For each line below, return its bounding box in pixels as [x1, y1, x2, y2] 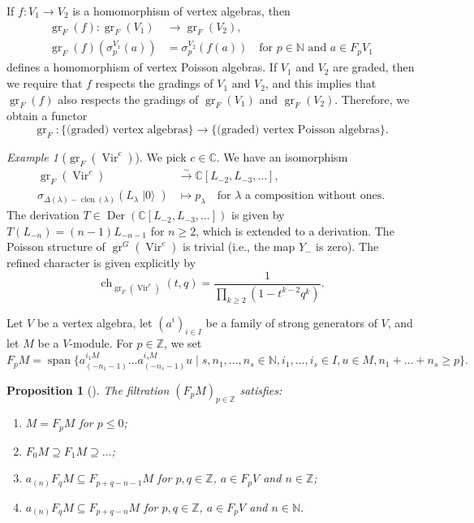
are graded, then [333, 58, 415, 76]
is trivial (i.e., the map [183, 238, 295, 255]
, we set [163, 335, 202, 352]
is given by [231, 206, 285, 223]
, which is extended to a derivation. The [196, 222, 394, 239]
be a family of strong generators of [205, 313, 377, 331]
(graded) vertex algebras [67, 124, 188, 136]
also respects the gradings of [58, 90, 199, 107]
